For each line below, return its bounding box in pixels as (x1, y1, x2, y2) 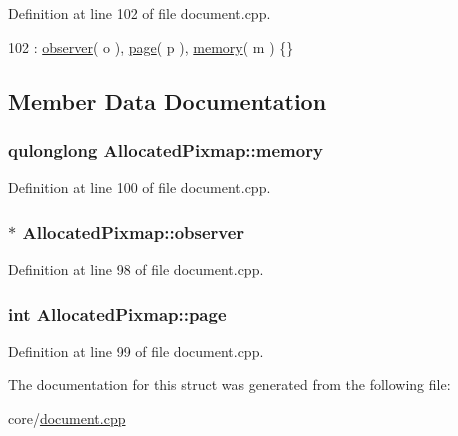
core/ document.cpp (8, 408, 126, 428)
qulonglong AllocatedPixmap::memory (8, 137, 323, 162)
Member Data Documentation (8, 85, 327, 116)
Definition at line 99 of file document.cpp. (8, 340, 264, 361)
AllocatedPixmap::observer (22, 219, 245, 244)
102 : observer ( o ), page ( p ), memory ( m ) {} (8, 36, 294, 57)
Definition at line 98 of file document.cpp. (8, 259, 264, 279)
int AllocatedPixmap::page (8, 301, 227, 326)
